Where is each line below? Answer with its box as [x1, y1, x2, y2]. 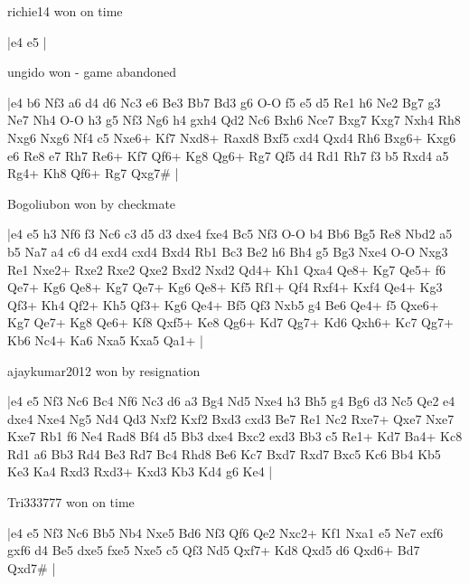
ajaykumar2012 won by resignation [7, 361, 201, 380]
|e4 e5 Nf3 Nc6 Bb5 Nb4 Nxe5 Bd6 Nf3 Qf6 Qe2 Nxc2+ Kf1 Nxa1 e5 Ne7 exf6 [7, 523, 444, 542]
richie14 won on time [7, 2, 123, 20]
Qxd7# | [7, 558, 56, 577]
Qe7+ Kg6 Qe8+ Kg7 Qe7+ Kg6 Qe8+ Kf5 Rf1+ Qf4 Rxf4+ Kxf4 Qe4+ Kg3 [7, 278, 443, 297]
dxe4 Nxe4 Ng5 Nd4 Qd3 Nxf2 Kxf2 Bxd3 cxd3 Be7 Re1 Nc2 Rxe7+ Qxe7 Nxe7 [7, 409, 455, 428]
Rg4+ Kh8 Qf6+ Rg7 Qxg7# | [7, 164, 179, 183]
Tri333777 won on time [7, 493, 135, 512]
